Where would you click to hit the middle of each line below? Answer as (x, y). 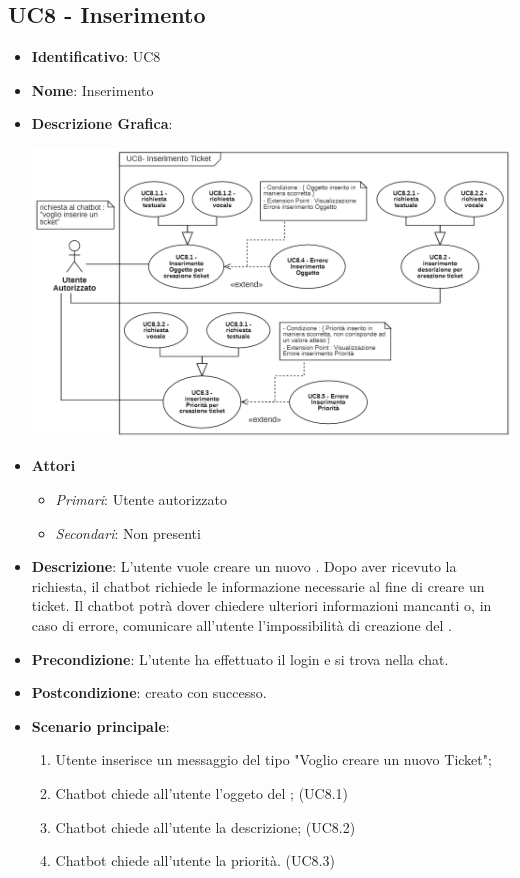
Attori (53, 465)
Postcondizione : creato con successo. (149, 692)
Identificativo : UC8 (96, 56)
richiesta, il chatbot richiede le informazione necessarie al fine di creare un (258, 585)
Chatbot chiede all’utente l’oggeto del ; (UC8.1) (202, 792)
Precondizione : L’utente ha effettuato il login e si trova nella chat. (240, 658)
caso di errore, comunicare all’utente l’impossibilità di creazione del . (241, 624)
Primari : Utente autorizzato (141, 498)
